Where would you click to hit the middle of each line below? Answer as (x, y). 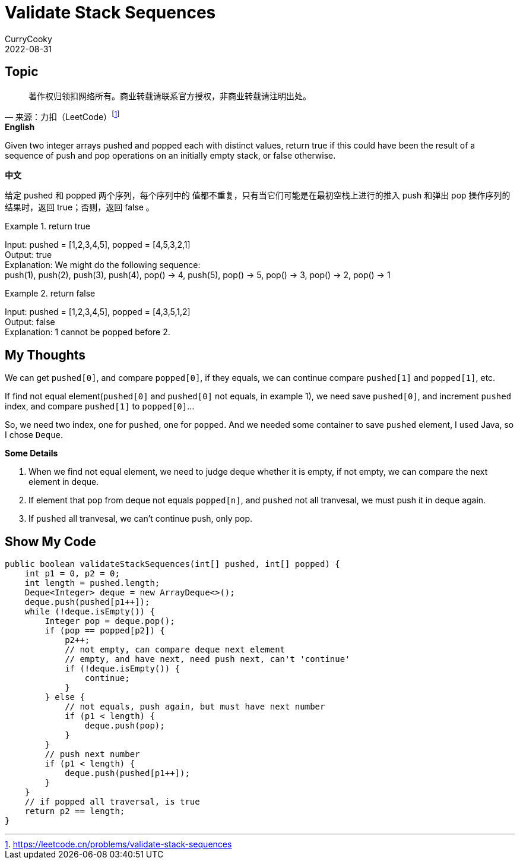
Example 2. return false (50, 294)
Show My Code (50, 541)
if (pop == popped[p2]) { (105, 630)
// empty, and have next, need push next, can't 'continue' (207, 659)
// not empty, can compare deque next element (175, 649)
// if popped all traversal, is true (112, 801)
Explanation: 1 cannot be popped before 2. (88, 332)
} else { (65, 697)
